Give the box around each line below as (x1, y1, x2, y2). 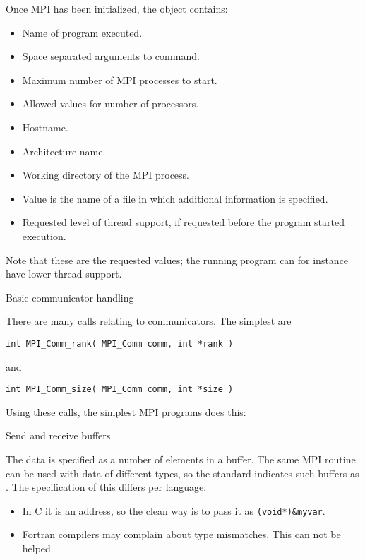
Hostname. (22, 119, 68, 134)
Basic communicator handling (6, 290, 134, 304)
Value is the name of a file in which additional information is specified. (22, 191, 328, 205)
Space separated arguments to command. (22, 49, 200, 64)
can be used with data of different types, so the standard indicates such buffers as (6, 465, 359, 480)
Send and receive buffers (6, 428, 111, 443)
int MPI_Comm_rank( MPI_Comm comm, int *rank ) (6, 338, 234, 349)
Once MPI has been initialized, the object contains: (6, 1, 228, 16)
